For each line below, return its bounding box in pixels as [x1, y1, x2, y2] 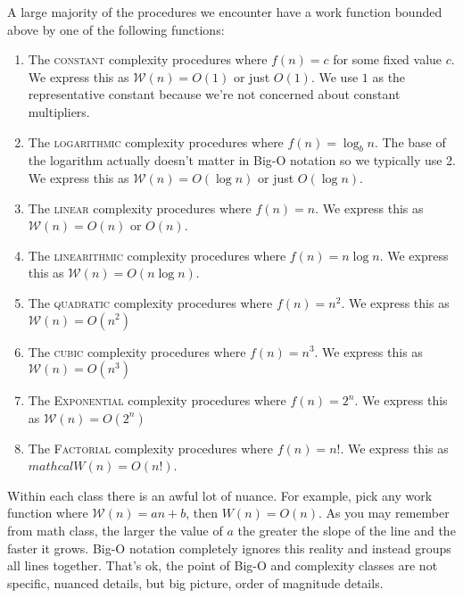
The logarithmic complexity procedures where [28, 132, 284, 151]
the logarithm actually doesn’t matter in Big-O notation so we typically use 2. [28, 151, 457, 170]
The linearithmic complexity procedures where [28, 245, 286, 264]
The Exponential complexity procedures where [28, 391, 286, 410]
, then [186, 503, 219, 522]
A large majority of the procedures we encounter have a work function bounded [7, 3, 442, 21]
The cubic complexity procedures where [28, 342, 246, 361]
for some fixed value [333, 50, 442, 69]
